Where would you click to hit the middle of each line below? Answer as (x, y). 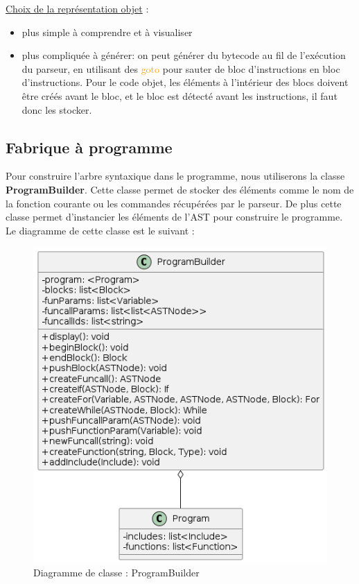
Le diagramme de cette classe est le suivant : (100, 230)
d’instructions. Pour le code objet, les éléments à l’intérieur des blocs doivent (185, 82)
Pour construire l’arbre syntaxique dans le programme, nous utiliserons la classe (175, 176)
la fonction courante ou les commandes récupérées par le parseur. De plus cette (174, 203)
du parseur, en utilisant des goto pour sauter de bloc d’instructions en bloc (181, 68)
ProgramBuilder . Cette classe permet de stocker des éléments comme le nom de (180, 189)
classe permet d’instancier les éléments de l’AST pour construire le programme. (174, 217)
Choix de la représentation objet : (77, 8)
